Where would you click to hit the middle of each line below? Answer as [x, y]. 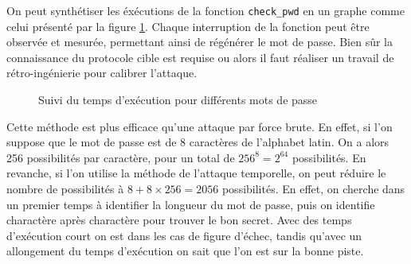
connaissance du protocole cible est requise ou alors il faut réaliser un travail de [200, 57]
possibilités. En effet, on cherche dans [313, 188]
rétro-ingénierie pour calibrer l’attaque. [102, 73]
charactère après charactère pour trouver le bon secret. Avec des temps [179, 220]
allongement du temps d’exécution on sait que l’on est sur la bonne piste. [185, 251]
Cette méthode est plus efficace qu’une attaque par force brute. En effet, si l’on [200, 126]
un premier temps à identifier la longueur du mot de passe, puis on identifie [191, 204]
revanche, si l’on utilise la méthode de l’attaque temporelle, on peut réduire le [196, 173]
